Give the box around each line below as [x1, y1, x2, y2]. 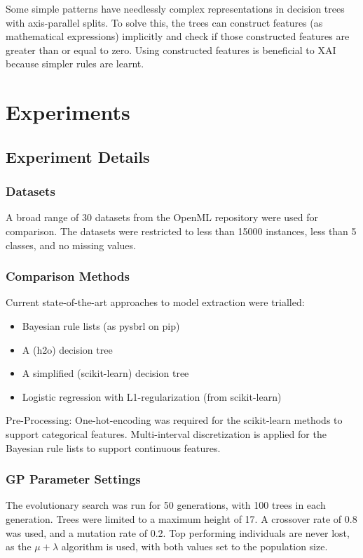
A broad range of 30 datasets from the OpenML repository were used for [6, 210, 319, 225]
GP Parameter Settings [6, 470, 141, 488]
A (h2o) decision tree [22, 342, 113, 357]
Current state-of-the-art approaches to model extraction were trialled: [6, 295, 305, 310]
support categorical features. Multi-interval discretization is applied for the [6, 426, 327, 441]
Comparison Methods [6, 267, 130, 285]
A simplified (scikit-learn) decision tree [22, 366, 189, 380]
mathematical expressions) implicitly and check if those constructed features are [6, 29, 350, 44]
